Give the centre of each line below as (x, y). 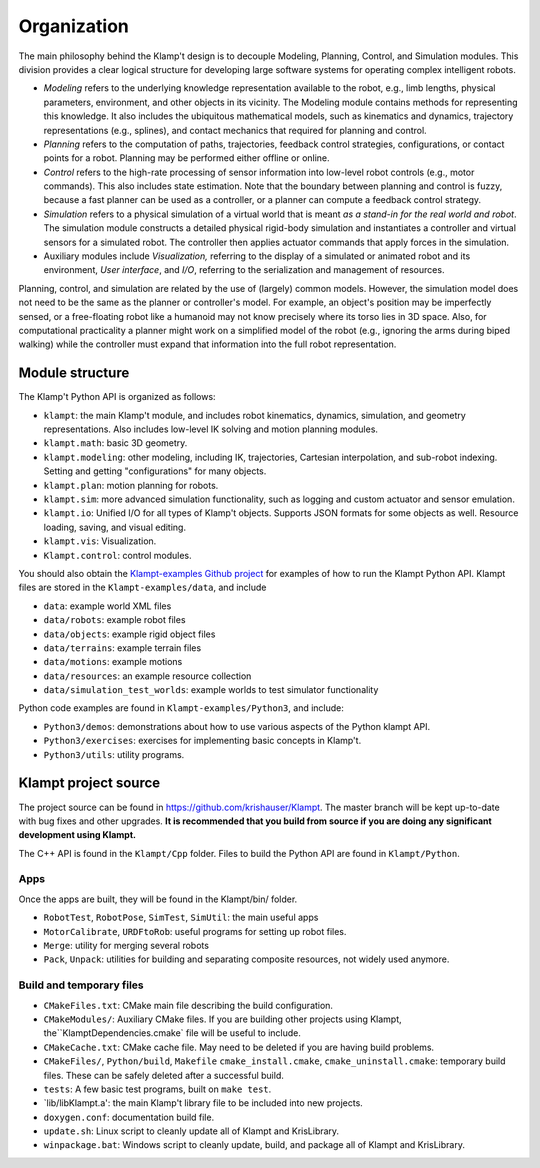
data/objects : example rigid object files (129, 634)
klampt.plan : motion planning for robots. (131, 485)
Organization (73, 26)
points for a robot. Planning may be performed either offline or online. (186, 158)
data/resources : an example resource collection (147, 676)
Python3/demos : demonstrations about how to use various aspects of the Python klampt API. (237, 726)
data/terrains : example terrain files (122, 647)
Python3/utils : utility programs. (114, 754)
